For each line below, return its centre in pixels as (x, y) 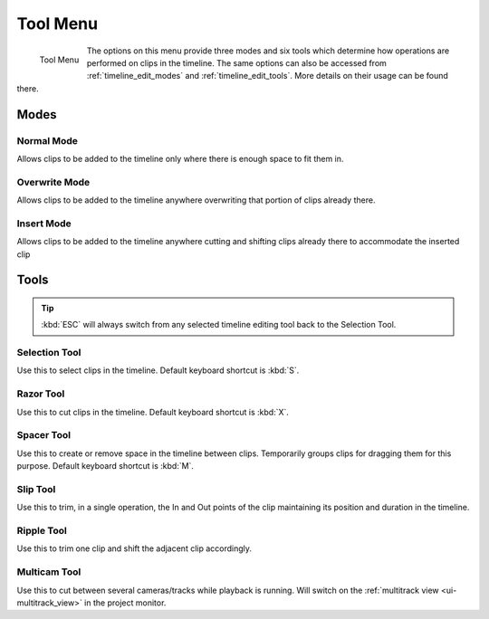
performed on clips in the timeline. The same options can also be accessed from (236, 62)
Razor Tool (41, 394)
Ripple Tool (42, 531)
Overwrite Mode (53, 182)
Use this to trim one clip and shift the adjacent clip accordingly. (134, 548)
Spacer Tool (44, 435)
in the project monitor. (125, 603)
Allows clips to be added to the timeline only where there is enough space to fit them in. (180, 158)
